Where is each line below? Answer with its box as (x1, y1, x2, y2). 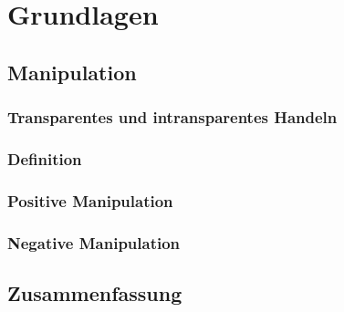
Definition (7, 147, 82, 170)
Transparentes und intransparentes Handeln (7, 106, 338, 129)
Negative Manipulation (7, 231, 181, 254)
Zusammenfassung (7, 278, 182, 307)
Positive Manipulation (7, 189, 173, 212)
